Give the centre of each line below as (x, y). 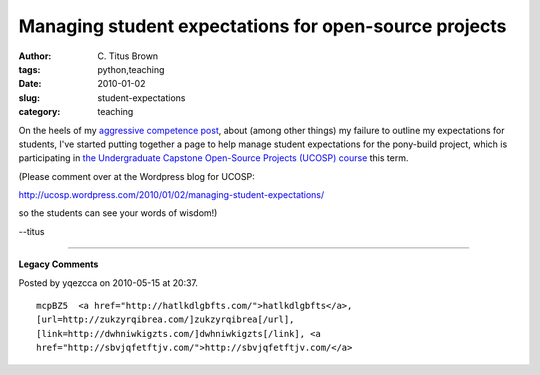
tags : (29, 69)
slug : (29, 97)
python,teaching (131, 69)
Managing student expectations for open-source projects (262, 26)
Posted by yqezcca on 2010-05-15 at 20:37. (108, 282)
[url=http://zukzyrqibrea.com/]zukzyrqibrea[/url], (165, 319)
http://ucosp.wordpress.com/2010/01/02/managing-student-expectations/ (171, 195)
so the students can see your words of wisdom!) (118, 213)
